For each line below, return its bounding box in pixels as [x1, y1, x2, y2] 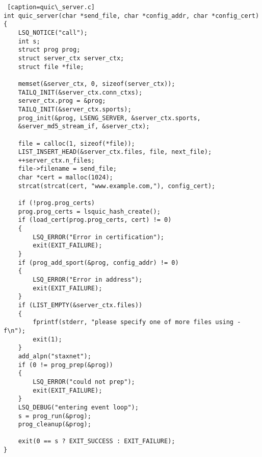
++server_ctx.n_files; [18, 156, 95, 164]
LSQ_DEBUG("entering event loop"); [18, 403, 139, 411]
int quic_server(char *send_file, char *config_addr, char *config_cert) [4, 12, 259, 19]
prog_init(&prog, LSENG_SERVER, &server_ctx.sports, [18, 114, 201, 122]
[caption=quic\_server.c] [7, 4, 95, 11]
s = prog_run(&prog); [18, 412, 91, 420]
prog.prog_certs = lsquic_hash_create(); [18, 208, 161, 215]
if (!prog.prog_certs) [18, 199, 95, 207]
